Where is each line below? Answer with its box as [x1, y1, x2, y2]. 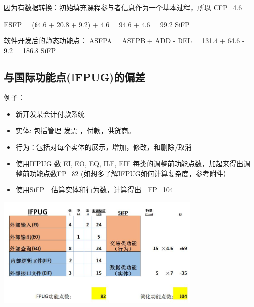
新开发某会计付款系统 [15, 109, 85, 119]
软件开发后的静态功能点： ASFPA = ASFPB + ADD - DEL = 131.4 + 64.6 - [4, 35, 245, 46]
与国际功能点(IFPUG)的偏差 [4, 69, 145, 84]
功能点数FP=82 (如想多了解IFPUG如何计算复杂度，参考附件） [29, 168, 230, 178]
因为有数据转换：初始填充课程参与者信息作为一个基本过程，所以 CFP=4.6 [4, 2, 242, 12]
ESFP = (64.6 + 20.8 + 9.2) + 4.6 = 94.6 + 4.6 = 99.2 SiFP [4, 19, 190, 29]
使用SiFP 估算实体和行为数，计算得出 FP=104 [15, 184, 173, 195]
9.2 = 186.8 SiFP [4, 45, 56, 55]
